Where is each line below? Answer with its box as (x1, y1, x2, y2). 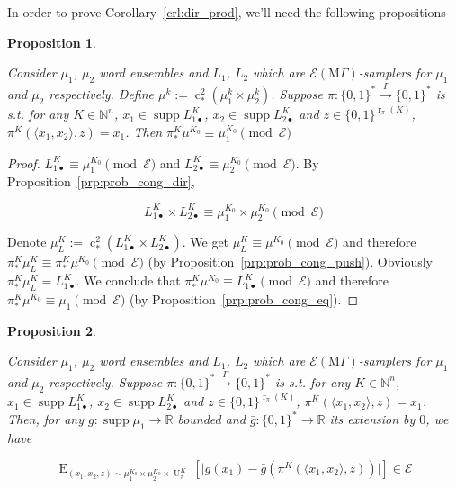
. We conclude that (76, 271, 181, 290)
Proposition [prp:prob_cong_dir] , (7, 172, 195, 191)
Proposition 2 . (7, 321, 96, 339)
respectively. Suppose (49, 372, 163, 391)
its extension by (329, 410, 416, 429)
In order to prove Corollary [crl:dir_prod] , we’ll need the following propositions (7, 3, 446, 21)
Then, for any (7, 410, 84, 429)
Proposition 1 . (7, 32, 96, 51)
